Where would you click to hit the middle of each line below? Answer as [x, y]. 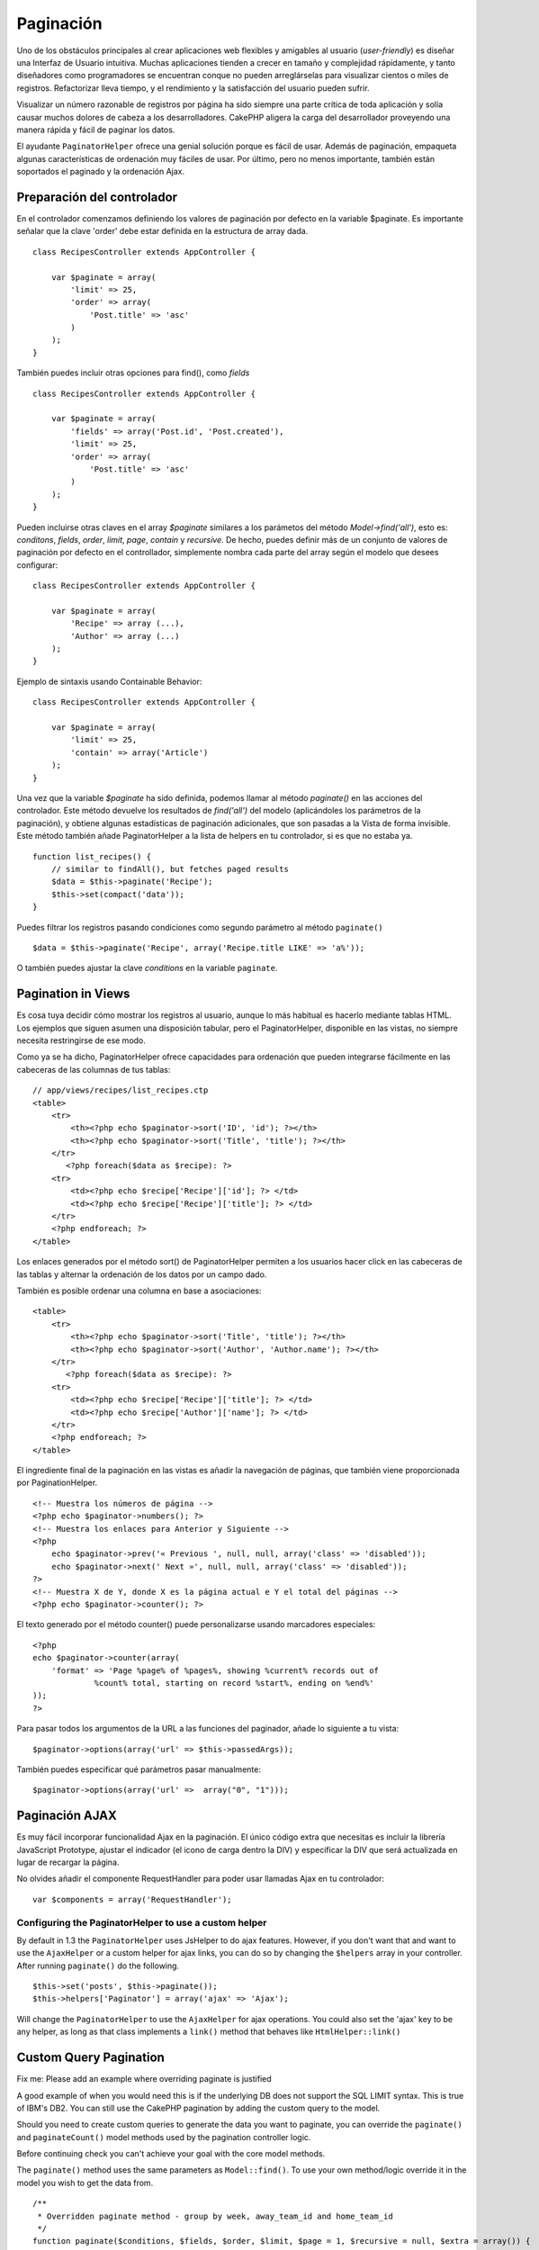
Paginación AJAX [67, 1816]
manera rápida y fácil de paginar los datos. [96, 130]
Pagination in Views [73, 994]
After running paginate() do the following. [98, 1966]
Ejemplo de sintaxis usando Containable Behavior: [109, 681]
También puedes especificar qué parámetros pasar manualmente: [139, 1769]
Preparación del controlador [97, 197]
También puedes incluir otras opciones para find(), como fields [133, 373]
